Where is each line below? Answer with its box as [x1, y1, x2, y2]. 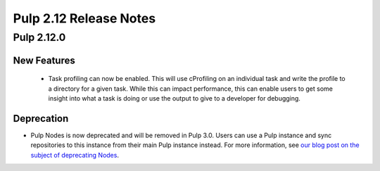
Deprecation [13, 113, 69, 125]
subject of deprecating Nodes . [30, 151, 120, 159]
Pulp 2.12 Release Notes [13, 11, 156, 26]
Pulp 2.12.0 [13, 31, 66, 44]
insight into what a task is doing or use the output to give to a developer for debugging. [48, 94, 300, 102]
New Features [13, 54, 75, 66]
